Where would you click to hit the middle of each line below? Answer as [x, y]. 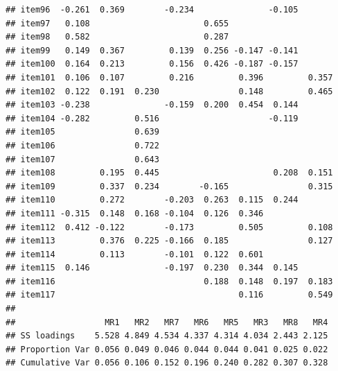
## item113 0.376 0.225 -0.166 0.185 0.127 [169, 241]
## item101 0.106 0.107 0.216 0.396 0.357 [169, 77]
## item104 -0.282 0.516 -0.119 [152, 118]
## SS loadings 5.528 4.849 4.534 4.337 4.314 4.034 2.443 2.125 [167, 336]
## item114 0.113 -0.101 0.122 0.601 [135, 254]
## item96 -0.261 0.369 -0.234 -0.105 [152, 10]
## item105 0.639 [82, 132]
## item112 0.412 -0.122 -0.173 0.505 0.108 [169, 227]
